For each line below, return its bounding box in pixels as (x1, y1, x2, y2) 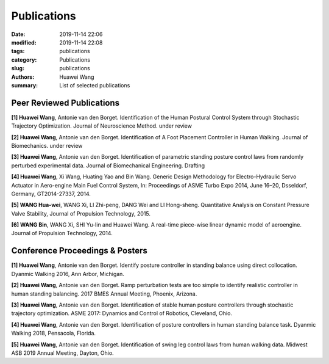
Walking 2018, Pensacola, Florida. (11, 330, 96, 337)
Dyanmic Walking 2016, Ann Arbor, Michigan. (11, 270, 125, 277)
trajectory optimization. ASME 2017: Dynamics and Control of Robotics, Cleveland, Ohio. (11, 310, 233, 317)
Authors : (11, 73, 35, 81)
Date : (11, 31, 26, 38)
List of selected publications (59, 81, 130, 89)
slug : (11, 65, 24, 72)
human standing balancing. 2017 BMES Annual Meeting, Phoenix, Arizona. (11, 290, 197, 297)
